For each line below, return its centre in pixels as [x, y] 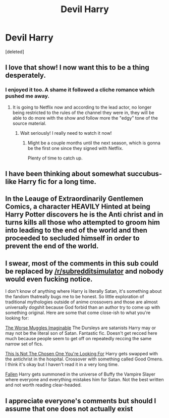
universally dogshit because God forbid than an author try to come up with [83, 307]
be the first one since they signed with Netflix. [75, 148]
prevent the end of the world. [52, 246]
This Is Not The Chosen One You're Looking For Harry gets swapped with [81, 354]
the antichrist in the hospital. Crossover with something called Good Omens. [84, 359]
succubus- [145, 174]
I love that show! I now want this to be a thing [77, 67]
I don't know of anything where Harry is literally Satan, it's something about [83, 291]
